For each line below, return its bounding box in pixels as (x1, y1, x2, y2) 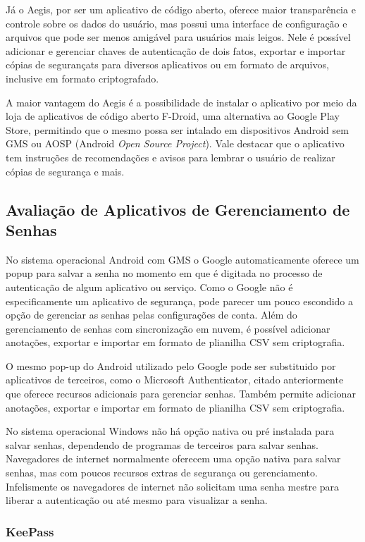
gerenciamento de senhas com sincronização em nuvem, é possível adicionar (6, 321, 330, 335)
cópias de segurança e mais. (6, 164, 125, 178)
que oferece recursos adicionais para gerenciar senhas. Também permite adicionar (6, 386, 356, 401)
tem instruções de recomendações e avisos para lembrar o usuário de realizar (6, 149, 335, 164)
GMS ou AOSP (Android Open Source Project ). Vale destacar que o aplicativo (6, 136, 345, 151)
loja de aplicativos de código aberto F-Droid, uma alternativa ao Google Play (6, 109, 340, 123)
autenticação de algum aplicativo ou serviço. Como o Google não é (6, 279, 293, 294)
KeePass (6, 522, 54, 540)
